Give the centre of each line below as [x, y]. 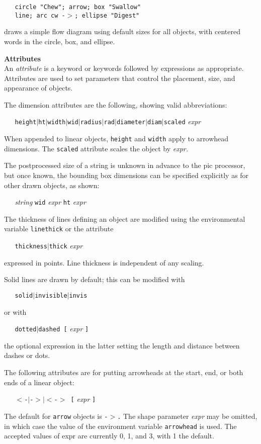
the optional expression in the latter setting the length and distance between [122, 345]
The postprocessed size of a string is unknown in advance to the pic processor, [125, 165]
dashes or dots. [27, 355]
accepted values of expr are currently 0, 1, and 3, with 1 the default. [109, 436]
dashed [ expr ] [64, 329]
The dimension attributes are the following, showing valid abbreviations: [116, 104]
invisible [51, 295]
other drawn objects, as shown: [52, 185]
